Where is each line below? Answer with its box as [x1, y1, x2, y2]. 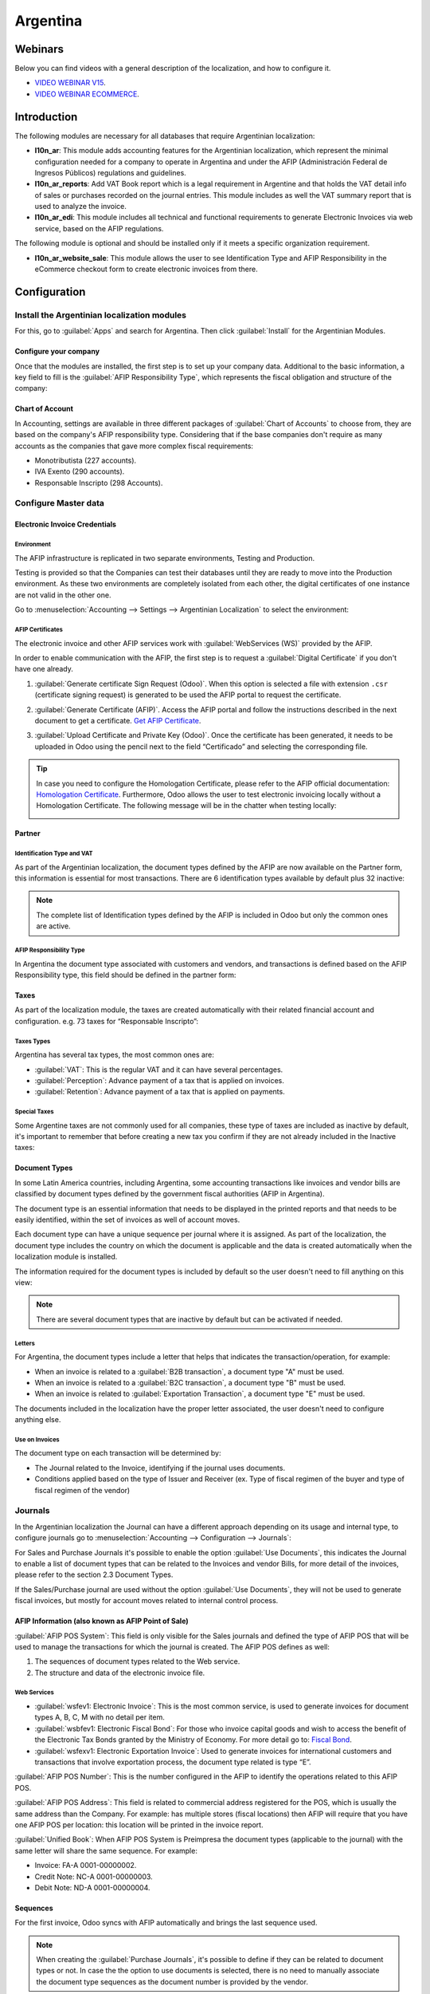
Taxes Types [14, 1037, 51, 1045]
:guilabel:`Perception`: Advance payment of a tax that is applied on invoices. [34, 1075, 284, 1085]
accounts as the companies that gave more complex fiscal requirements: [14, 441, 254, 451]
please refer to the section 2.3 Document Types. [14, 1570, 174, 1579]
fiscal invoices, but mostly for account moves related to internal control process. [14, 1596, 279, 1606]
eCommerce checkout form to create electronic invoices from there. [34, 264, 258, 274]
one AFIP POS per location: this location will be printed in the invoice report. [14, 1819, 264, 1830]
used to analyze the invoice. [34, 202, 127, 211]
